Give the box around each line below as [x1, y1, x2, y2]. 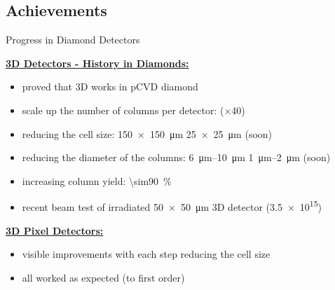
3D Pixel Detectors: [6, 223, 104, 237]
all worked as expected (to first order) [22, 270, 185, 284]
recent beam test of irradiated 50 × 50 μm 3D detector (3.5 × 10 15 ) [22, 198, 322, 214]
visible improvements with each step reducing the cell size [22, 247, 271, 261]
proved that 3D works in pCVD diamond [22, 79, 198, 94]
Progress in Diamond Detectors [6, 32, 140, 47]
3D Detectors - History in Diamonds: [6, 55, 189, 70]
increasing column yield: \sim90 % [22, 173, 172, 188]
